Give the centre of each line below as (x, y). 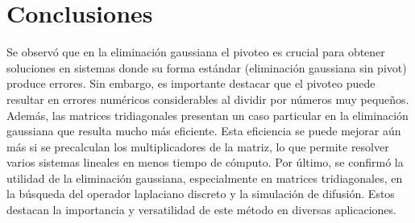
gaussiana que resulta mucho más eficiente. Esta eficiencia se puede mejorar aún (204, 131)
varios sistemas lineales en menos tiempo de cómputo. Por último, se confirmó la (205, 162)
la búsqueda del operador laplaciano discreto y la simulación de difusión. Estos (201, 194)
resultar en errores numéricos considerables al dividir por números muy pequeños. (208, 99)
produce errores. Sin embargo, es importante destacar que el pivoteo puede (191, 83)
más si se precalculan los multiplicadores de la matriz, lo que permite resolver (198, 146)
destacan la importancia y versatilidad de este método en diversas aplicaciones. (201, 210)
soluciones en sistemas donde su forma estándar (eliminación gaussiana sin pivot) (207, 67)
